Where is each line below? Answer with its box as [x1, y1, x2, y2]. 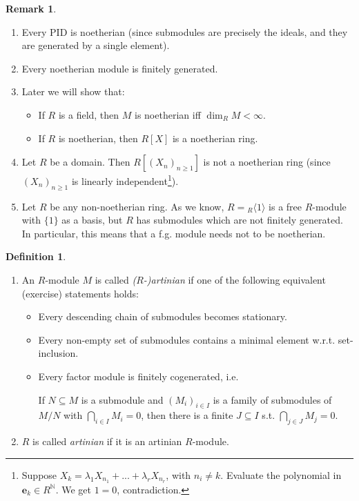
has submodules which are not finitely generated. [136, 213, 343, 227]
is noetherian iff [135, 107, 201, 121]
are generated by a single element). [21, 38, 170, 52]
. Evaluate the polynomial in [220, 467, 342, 482]
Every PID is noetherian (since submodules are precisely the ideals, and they [21, 24, 348, 39]
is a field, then [58, 107, 119, 121]
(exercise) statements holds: [21, 286, 139, 300]
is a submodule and [81, 392, 164, 406]
